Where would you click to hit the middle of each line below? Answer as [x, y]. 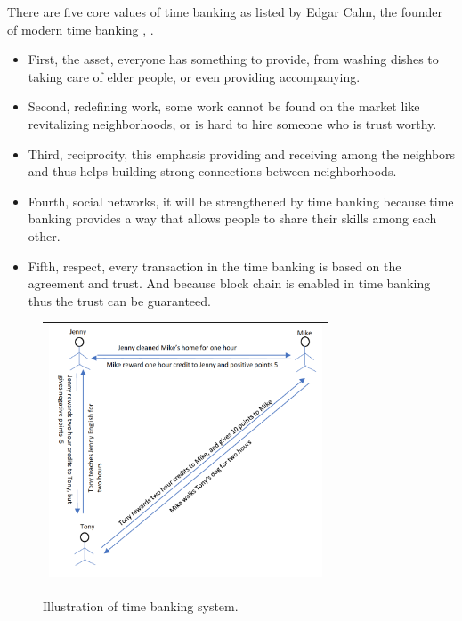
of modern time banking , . [81, 29]
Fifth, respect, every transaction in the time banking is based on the [215, 266]
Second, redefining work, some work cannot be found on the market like [224, 106]
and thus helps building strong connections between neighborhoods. [212, 171]
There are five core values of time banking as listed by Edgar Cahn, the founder [225, 12]
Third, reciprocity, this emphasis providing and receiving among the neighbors [242, 153]
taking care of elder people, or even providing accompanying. [194, 76]
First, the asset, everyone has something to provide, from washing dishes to [233, 59]
